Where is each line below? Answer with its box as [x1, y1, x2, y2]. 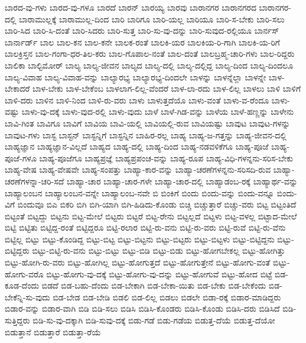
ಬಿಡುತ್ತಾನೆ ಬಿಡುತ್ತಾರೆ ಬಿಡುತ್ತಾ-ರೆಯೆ [5, 325, 101, 338]
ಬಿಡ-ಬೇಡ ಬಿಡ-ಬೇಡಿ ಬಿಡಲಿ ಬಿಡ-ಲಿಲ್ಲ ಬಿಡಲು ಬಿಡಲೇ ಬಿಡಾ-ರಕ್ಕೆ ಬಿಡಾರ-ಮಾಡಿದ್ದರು [53, 290, 281, 303]
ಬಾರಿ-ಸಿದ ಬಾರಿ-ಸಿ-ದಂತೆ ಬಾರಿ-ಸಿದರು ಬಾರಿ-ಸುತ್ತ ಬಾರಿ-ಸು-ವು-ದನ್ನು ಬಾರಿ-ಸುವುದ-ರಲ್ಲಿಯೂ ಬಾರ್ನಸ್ [5, 24, 279, 37]
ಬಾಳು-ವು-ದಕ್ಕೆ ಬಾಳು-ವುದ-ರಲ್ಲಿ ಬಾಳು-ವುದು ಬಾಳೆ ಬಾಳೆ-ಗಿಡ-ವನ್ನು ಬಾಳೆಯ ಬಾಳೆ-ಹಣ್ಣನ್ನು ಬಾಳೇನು [21, 105, 294, 118]
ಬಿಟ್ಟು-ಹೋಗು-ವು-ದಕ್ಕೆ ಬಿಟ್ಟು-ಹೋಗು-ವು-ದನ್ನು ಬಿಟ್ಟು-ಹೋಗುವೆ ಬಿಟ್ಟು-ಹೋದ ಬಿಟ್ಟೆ [46, 267, 272, 280]
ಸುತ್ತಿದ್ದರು [5, 314, 30, 326]
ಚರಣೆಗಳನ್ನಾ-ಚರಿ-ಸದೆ [5, 174, 64, 187]
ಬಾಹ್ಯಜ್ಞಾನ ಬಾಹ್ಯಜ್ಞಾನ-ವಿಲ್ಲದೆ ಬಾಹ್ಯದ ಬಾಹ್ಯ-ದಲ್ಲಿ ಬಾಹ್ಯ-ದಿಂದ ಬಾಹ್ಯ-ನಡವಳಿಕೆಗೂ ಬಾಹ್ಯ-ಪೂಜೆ [5, 140, 269, 153]
